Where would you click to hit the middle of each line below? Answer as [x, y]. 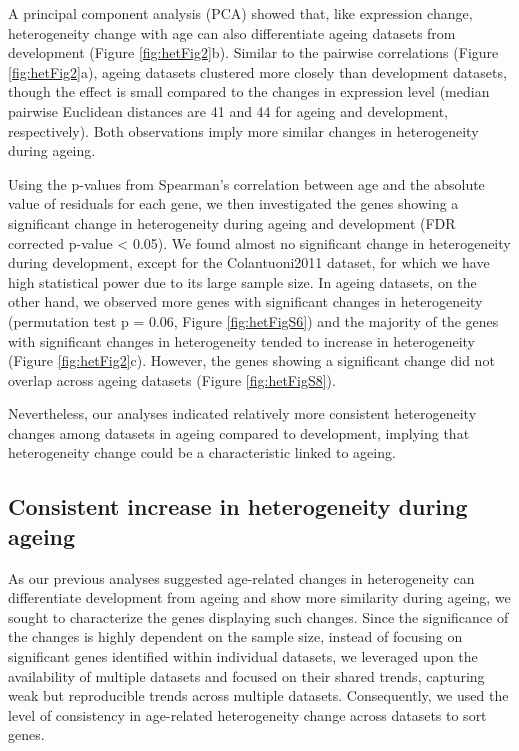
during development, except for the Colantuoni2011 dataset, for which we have [249, 262]
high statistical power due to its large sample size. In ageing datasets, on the [242, 281]
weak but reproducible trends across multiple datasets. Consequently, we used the [258, 695]
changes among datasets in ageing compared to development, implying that [239, 432]
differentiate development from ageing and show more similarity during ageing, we [259, 597]
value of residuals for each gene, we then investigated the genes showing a [233, 203]
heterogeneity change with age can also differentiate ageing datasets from [232, 32]
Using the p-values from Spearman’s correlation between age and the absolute [246, 183]
